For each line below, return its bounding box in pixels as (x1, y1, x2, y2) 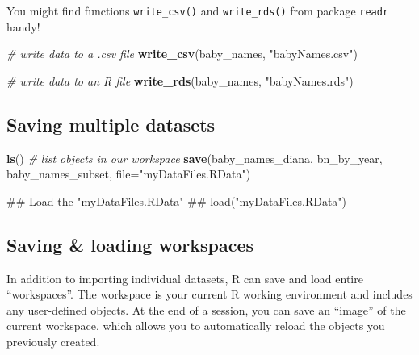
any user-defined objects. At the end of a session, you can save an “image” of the (6, 301, 406, 318)
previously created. (6, 333, 100, 349)
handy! (6, 18, 40, 35)
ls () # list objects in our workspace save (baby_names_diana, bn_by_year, (6, 149, 383, 166)
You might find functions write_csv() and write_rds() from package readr (6, 2, 389, 19)
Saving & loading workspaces (6, 232, 254, 257)
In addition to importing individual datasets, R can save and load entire (6, 269, 363, 286)
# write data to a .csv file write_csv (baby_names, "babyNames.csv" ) (6, 45, 358, 62)
